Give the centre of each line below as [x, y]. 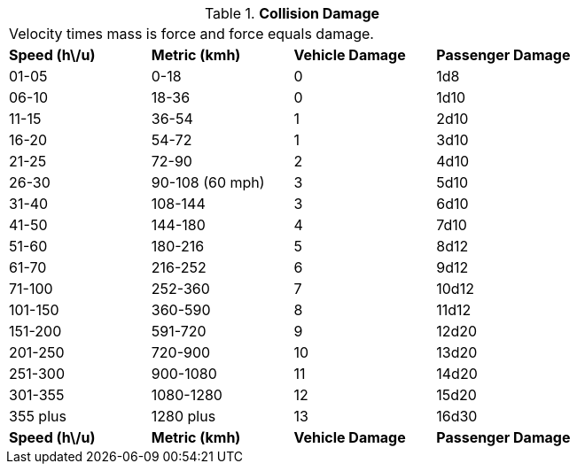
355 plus [38, 416]
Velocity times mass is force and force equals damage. [191, 34]
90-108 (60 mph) [208, 182]
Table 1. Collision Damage [292, 13]
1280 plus [183, 416]
